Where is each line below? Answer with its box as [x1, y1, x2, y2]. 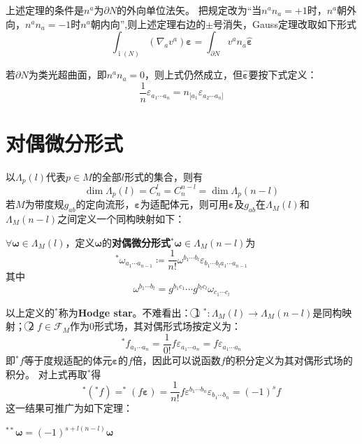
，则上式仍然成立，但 [145, 67, 243, 82]
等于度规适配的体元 [24, 353, 113, 368]
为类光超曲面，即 [28, 67, 107, 82]
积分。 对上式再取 [6, 366, 87, 381]
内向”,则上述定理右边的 [100, 16, 206, 31]
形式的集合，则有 [124, 169, 203, 183]
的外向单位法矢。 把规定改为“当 [117, 3, 262, 17]
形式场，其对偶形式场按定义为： [94, 319, 242, 333]
